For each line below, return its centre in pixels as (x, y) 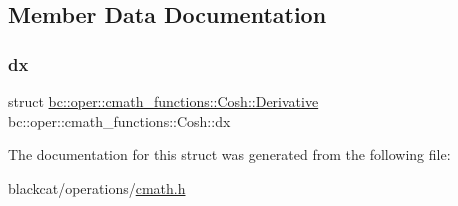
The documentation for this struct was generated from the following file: (229, 154)
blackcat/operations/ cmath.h (97, 187)
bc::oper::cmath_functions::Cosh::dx (119, 120)
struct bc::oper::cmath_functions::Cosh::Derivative (163, 101)
